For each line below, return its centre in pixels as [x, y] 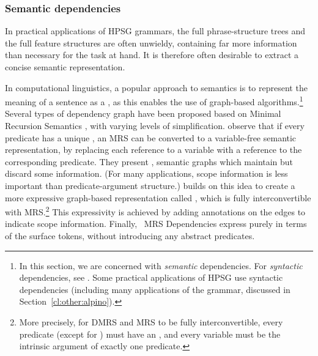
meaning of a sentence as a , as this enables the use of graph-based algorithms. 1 [154, 101]
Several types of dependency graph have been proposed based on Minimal [143, 113]
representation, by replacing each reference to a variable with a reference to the [153, 150]
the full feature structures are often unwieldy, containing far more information [151, 43]
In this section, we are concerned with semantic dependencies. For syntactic [161, 265]
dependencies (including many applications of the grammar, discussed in [155, 289]
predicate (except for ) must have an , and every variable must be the [150, 334]
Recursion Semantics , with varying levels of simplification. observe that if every [155, 126]
